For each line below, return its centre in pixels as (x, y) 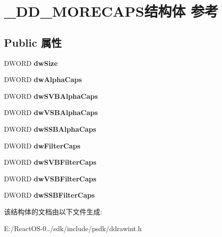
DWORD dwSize (31, 63)
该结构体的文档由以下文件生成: (53, 211)
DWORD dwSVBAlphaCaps (51, 96)
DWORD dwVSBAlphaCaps (51, 112)
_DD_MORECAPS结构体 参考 (111, 11)
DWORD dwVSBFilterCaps (50, 178)
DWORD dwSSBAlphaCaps (50, 129)
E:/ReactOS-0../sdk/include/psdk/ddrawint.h (73, 228)
